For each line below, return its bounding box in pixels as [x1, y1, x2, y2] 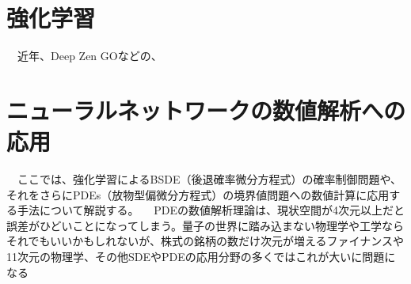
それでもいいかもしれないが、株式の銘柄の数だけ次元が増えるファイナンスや [6, 233, 405, 249]
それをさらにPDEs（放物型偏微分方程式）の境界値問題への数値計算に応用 [6, 186, 390, 203]
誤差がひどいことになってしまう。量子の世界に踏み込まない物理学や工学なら [6, 217, 405, 233]
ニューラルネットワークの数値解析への [6, 93, 406, 126]
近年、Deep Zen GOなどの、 [17, 47, 162, 64]
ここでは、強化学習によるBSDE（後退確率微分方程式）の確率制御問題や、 [17, 171, 402, 187]
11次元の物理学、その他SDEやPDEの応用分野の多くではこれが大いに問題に [6, 248, 396, 264]
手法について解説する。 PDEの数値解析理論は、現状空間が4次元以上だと [17, 202, 405, 218]
